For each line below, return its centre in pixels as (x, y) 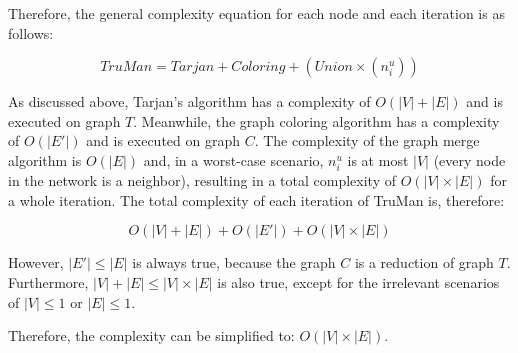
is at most (378, 159)
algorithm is (45, 159)
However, (36, 262)
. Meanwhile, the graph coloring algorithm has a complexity (316, 120)
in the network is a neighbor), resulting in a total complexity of (202, 180)
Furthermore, (48, 281)
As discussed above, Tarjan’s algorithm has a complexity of (189, 101)
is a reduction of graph (424, 262)
